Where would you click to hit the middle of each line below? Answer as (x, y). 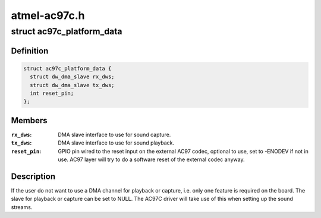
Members (29, 121)
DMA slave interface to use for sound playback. (116, 143)
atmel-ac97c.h (48, 15)
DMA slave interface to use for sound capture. (114, 134)
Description (33, 176)
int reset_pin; (52, 93)
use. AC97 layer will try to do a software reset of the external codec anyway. (151, 159)
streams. (22, 207)
